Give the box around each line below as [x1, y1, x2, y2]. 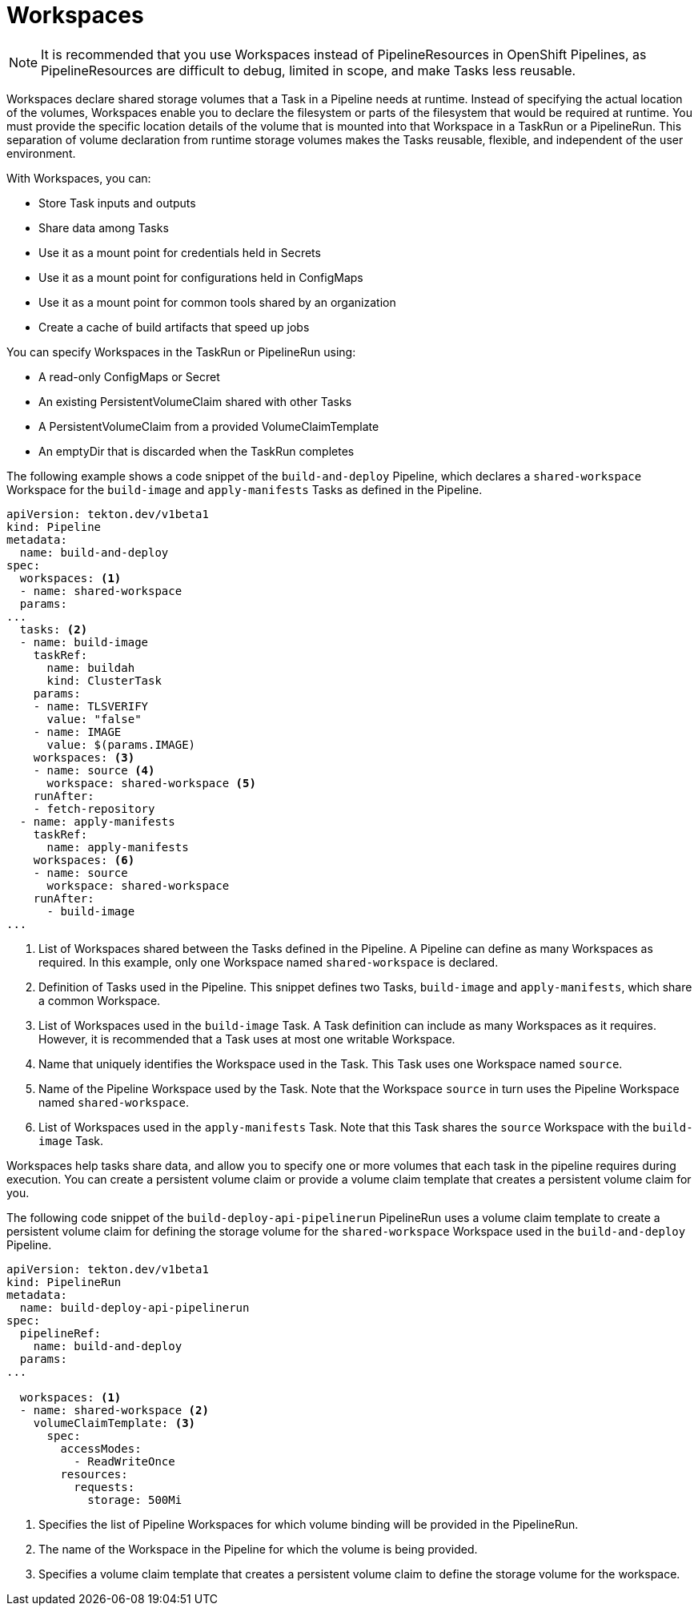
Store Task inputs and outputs [38, 195, 196, 210]
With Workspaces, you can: [6, 171, 151, 185]
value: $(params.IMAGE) [46, 738, 196, 751]
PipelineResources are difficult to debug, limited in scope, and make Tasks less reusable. [41, 62, 576, 78]
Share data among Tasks [38, 220, 169, 235]
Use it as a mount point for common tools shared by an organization [38, 295, 396, 309]
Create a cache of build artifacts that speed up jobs [38, 320, 310, 334]
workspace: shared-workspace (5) [46, 776, 256, 790]
